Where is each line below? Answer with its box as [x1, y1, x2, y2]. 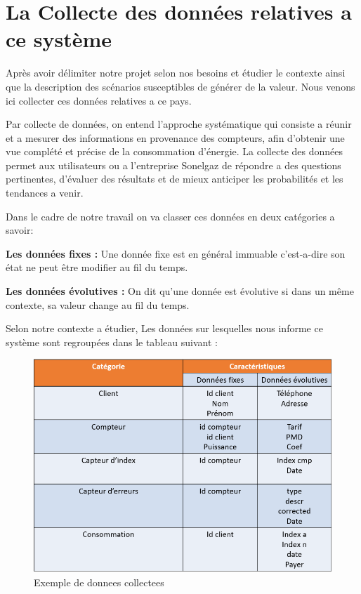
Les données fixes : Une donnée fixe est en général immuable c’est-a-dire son [6, 246, 346, 260]
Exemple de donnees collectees [34, 575, 164, 590]
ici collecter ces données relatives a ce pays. [6, 93, 192, 107]
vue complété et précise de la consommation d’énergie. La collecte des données [6, 144, 343, 159]
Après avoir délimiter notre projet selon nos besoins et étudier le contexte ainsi [6, 65, 346, 80]
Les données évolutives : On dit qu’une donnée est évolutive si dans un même [6, 284, 354, 298]
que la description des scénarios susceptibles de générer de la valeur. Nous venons [6, 79, 355, 93]
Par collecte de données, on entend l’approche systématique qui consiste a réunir [6, 117, 352, 131]
